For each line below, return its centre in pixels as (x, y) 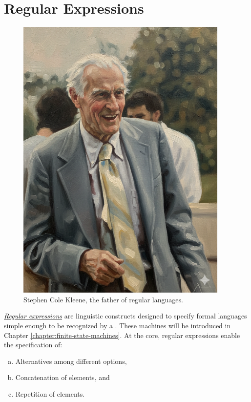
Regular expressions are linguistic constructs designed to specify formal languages (125, 316)
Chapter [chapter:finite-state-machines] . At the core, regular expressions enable (122, 335)
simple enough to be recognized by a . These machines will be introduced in (117, 325)
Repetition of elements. (50, 393)
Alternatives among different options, (71, 361)
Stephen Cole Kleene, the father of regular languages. (103, 299)
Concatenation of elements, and (63, 377)
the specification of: (33, 345)
